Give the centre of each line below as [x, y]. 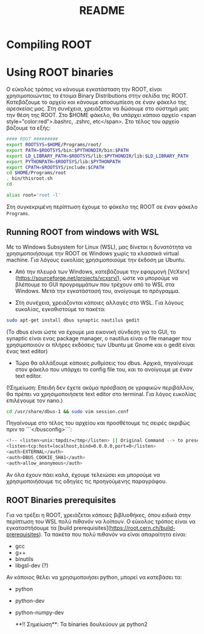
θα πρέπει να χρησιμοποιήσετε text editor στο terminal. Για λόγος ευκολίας [101, 394]
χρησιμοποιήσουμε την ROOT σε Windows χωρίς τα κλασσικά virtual [93, 253]
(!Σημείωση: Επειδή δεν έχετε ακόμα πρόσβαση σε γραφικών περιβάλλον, [100, 387]
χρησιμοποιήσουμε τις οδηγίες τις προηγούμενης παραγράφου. [87, 481]
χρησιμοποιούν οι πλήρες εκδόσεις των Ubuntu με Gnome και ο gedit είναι [101, 345]
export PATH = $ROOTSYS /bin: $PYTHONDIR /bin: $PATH [68, 150]
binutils [24, 559]
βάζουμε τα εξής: [29, 128]
